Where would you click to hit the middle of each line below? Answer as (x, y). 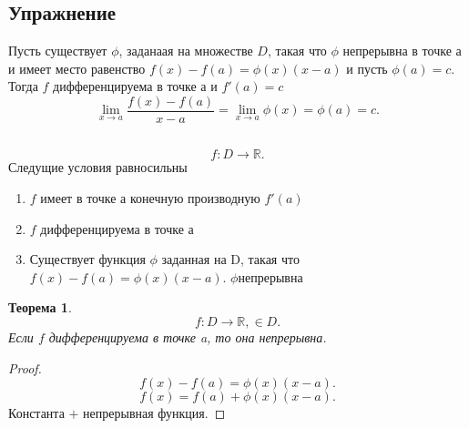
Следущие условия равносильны (98, 167)
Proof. (25, 367)
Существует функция (87, 259)
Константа (36, 413)
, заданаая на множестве (186, 51)
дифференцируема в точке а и (135, 86)
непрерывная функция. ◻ (154, 413)
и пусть (367, 68)
